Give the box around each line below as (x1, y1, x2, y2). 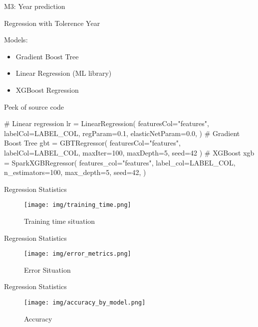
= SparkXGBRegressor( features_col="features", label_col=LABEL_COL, (4, 157, 236, 167)
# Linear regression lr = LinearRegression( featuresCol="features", (4, 118, 209, 129)
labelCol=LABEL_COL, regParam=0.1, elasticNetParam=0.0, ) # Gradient (4, 128, 240, 138)
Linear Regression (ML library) (15, 68, 112, 78)
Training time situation (24, 215, 95, 226)
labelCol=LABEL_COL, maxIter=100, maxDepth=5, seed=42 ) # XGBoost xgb (4, 147, 255, 158)
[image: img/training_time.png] (24, 201, 131, 209)
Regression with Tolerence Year (4, 17, 100, 28)
